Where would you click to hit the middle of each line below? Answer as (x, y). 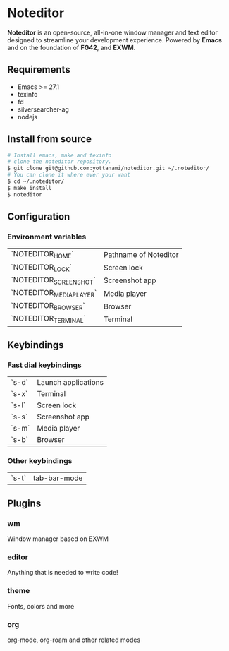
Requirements (39, 70)
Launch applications (70, 383)
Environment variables (47, 237)
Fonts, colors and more (41, 606)
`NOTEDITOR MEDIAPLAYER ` (54, 293)
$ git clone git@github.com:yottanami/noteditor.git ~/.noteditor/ (109, 168)
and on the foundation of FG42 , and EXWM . (72, 47)
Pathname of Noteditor (141, 254)
